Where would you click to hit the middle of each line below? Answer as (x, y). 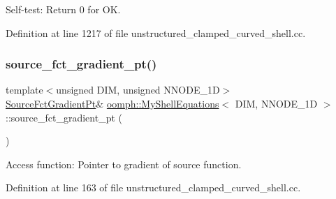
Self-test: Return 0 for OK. (63, 9)
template (24, 90)
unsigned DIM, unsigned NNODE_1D (138, 90)
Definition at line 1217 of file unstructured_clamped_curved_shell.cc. (156, 32)
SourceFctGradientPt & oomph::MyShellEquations (112, 103)
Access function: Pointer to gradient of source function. (124, 164)
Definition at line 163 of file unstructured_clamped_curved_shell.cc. (153, 187)
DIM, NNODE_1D (276, 103)
